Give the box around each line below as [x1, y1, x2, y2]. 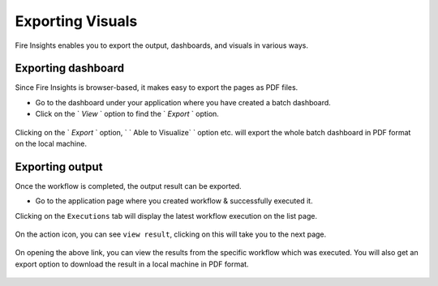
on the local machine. [15, 139, 87, 149]
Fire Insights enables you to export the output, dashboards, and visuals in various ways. [15, 41, 308, 50]
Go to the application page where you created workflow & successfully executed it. [35, 196, 313, 206]
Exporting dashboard [15, 62, 125, 75]
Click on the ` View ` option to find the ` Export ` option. [35, 109, 219, 119]
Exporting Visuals [15, 12, 138, 30]
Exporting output [15, 160, 103, 173]
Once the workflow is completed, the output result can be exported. [15, 181, 243, 190]
